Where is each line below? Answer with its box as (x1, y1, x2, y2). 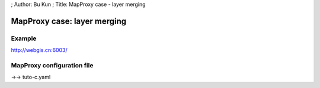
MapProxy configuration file (11, 61, 94, 69)
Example (11, 34, 37, 43)
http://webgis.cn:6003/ (11, 47, 68, 54)
